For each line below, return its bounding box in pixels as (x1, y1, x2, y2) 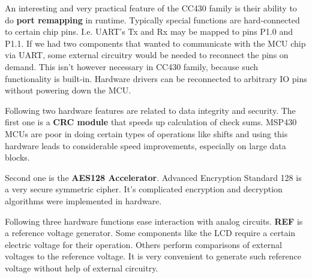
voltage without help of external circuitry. (5, 261, 158, 274)
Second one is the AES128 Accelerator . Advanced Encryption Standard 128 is (5, 171, 302, 183)
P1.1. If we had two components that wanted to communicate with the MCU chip (5, 37, 306, 49)
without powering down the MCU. (5, 84, 131, 96)
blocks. (5, 151, 30, 164)
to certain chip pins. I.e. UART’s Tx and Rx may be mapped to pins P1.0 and (5, 25, 293, 38)
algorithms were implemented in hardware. (5, 194, 162, 207)
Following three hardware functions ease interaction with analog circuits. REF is (5, 214, 303, 227)
